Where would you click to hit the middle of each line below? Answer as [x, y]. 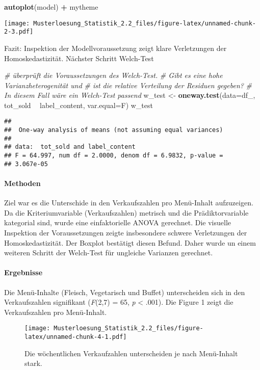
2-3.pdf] [19, 32]
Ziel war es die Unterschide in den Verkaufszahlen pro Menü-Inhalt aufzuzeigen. [129, 203]
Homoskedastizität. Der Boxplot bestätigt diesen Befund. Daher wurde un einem [130, 242]
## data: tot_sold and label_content [70, 147]
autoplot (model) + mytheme [51, 7]
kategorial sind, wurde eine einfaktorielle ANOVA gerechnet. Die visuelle [118, 222]
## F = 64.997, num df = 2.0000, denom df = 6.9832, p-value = [114, 156]
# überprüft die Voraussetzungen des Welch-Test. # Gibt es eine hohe [113, 75]
